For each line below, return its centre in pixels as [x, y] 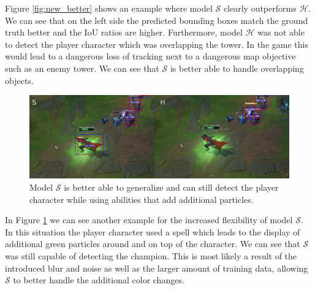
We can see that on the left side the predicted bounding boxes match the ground [157, 20]
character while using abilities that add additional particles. [142, 199]
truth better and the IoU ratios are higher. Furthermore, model [124, 32]
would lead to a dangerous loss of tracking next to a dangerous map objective [150, 56]
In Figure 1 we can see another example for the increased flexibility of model [149, 220]
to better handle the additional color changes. [99, 280]
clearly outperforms [260, 8]
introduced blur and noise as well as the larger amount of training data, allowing [157, 268]
